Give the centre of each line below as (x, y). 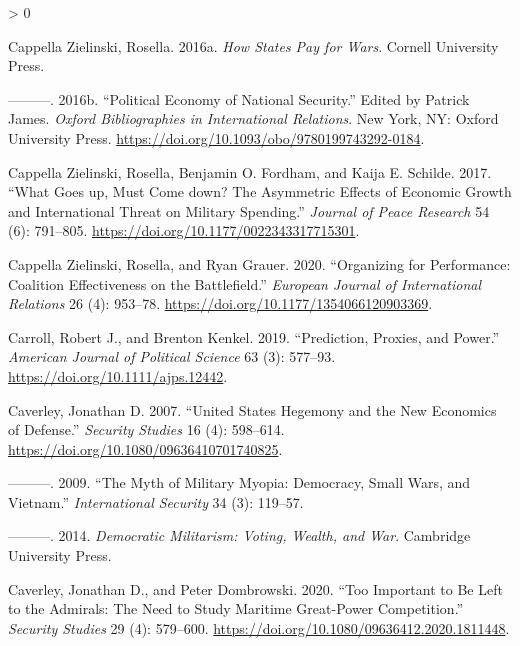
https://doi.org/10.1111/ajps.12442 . (118, 375)
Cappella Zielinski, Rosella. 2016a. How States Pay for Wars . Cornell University (253, 45)
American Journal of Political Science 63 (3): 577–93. (172, 356)
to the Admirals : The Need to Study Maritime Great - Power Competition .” (236, 608)
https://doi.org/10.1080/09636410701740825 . (145, 448)
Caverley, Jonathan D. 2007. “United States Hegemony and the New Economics (252, 409)
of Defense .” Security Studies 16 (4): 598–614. (146, 429)
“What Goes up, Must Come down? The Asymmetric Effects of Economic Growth (260, 191)
